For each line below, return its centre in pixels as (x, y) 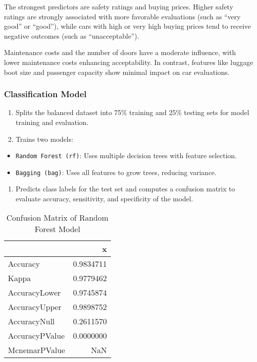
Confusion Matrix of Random (57, 217)
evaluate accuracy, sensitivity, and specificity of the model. (104, 199)
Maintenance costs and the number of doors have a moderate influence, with (120, 52)
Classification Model (45, 94)
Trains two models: (44, 139)
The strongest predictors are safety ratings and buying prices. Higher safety (119, 6)
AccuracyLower (34, 292)
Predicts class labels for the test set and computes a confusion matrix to (125, 189)
